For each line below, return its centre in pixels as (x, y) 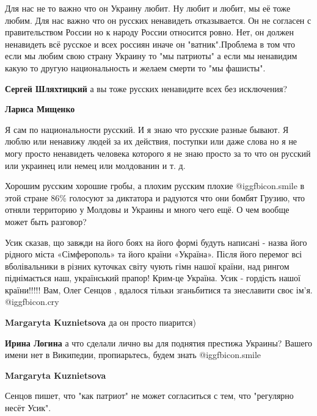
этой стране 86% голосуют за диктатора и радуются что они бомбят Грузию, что (155, 197)
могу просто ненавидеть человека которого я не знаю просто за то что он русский (158, 153)
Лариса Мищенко (40, 109)
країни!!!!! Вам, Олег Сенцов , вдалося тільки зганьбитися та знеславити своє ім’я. (159, 289)
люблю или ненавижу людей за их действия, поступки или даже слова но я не (151, 141)
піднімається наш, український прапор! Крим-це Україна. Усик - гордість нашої (153, 278)
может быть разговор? (46, 221)
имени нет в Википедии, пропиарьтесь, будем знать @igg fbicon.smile (133, 355)
